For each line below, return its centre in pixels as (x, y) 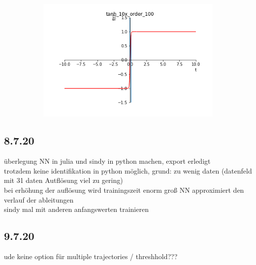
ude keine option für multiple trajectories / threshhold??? (91, 256)
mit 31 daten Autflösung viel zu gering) (64, 180)
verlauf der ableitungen (39, 199)
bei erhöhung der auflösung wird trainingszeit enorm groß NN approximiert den (124, 190)
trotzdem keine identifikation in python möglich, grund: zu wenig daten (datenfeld (128, 170)
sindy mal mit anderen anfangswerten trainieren (76, 209)
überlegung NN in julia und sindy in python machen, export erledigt (107, 161)
